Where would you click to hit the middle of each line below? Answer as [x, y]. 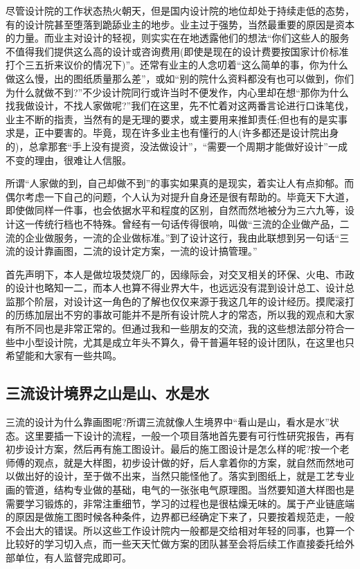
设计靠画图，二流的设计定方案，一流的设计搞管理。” [141, 251]
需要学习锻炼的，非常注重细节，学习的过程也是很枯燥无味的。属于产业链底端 [180, 503]
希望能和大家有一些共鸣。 [64, 355]
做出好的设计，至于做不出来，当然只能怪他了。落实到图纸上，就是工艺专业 [184, 476]
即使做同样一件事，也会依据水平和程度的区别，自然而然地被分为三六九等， [175, 210]
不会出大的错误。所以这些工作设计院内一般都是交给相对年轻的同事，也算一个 [180, 530]
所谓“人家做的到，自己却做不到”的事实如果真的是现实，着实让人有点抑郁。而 [180, 183]
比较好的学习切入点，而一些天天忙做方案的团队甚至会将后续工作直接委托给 [175, 544]
